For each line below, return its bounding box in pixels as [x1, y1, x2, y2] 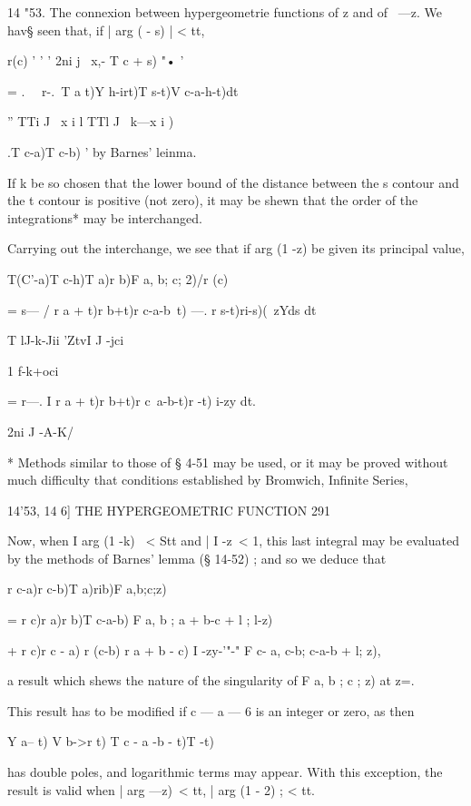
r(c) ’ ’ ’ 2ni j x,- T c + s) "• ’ [7, 51, 184, 70]
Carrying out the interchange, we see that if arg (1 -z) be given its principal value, [7, 239, 465, 258]
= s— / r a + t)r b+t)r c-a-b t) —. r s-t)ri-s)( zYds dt [7, 300, 317, 319]
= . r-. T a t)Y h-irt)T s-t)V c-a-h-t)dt [7, 81, 239, 100]
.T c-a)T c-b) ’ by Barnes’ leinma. [7, 142, 197, 161]
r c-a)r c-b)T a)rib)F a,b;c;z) [7, 579, 167, 598]
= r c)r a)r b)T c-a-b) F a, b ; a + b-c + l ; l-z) [7, 610, 273, 629]
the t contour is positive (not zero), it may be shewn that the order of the [7, 191, 418, 210]
